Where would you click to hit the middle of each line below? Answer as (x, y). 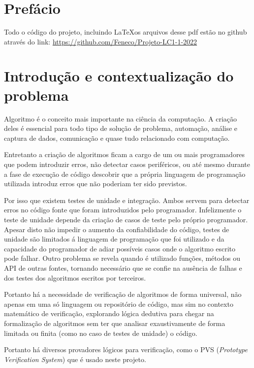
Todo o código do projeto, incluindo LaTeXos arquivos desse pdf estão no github (126, 32)
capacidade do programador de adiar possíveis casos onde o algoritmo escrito (120, 248)
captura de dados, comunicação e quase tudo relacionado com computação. (117, 138)
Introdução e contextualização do (119, 75)
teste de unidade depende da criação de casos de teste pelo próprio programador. (126, 219)
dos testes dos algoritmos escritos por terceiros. (75, 277)
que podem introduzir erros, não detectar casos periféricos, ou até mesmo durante (127, 164)
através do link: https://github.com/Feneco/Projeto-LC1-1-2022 (101, 41)
